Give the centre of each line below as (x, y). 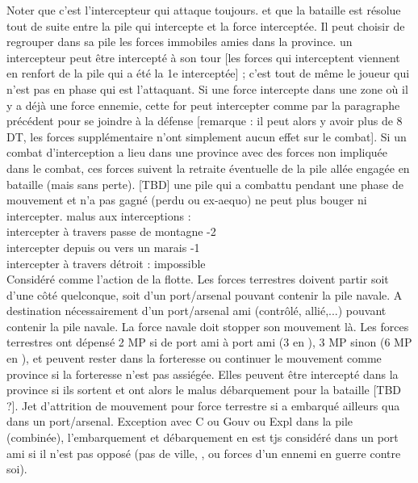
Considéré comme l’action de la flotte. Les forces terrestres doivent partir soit (198, 279)
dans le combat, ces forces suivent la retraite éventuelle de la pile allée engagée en (208, 168)
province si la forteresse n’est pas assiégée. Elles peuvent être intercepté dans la (203, 374)
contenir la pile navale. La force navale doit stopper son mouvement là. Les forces (208, 326)
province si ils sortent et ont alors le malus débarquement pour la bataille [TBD (204, 390)
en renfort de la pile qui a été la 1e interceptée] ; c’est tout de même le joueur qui (208, 73)
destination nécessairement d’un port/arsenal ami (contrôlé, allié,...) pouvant (196, 311)
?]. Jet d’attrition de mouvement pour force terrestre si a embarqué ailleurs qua (203, 405)
